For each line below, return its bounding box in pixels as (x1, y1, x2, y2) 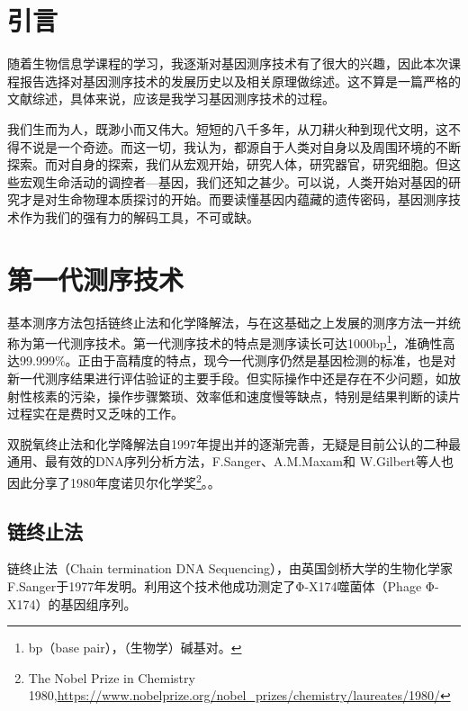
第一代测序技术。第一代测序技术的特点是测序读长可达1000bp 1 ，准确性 (31, 331, 443, 352)
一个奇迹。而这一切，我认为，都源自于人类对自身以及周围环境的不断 (57, 137, 461, 156)
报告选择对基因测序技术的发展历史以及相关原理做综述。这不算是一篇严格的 (19, 71, 461, 90)
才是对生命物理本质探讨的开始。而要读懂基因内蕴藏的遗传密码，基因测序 (19, 190, 448, 209)
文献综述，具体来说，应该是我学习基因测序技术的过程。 (7, 89, 335, 108)
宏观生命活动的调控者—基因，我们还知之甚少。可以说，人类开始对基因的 (19, 172, 448, 191)
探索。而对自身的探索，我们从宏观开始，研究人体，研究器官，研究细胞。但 (7, 155, 448, 174)
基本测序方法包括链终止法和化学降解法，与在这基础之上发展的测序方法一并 (7, 312, 448, 331)
